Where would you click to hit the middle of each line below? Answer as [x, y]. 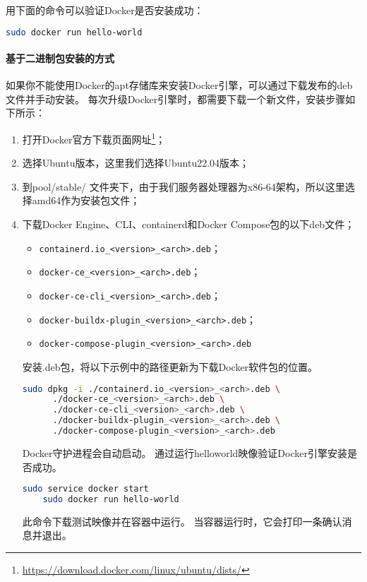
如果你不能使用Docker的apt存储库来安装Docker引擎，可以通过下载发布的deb [179, 85]
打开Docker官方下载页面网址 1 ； [94, 138]
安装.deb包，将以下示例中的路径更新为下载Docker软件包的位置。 [170, 366]
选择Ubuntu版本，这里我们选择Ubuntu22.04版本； [136, 163]
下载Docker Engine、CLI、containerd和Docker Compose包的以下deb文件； [188, 224]
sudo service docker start [85, 489]
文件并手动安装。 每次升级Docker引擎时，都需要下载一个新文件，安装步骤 [176, 99]
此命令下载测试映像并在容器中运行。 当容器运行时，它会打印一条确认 [182, 521]
